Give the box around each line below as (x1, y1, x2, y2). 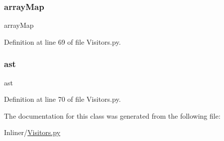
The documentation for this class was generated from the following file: (4, 110, 221, 121)
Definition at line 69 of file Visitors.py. (4, 36, 121, 47)
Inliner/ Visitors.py (4, 127, 61, 138)
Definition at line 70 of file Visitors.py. (4, 94, 121, 104)
